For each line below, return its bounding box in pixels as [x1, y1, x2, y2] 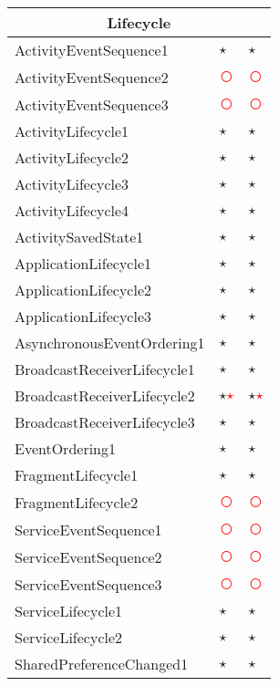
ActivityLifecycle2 [15, 147, 129, 168]
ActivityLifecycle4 [15, 200, 129, 221]
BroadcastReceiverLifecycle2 [15, 385, 195, 406]
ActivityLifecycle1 [15, 120, 129, 141]
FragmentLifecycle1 [15, 464, 139, 485]
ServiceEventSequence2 [15, 546, 162, 567]
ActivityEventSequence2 [15, 66, 169, 88]
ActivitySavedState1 [15, 226, 144, 247]
